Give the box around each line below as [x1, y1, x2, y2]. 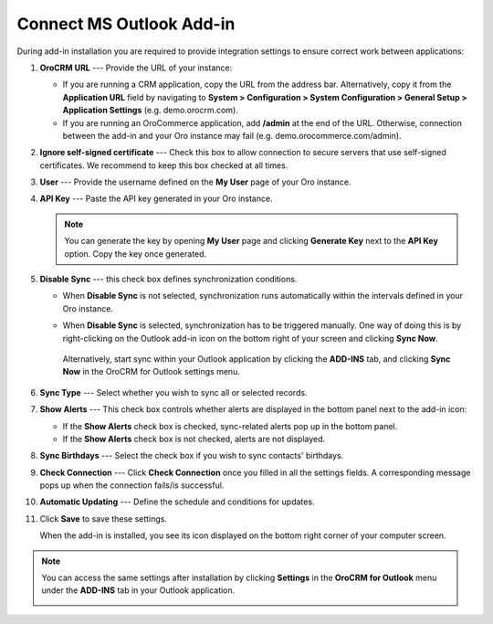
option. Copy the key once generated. [64, 248, 207, 259]
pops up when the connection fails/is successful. [39, 480, 225, 491]
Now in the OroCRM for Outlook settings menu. [62, 366, 241, 377]
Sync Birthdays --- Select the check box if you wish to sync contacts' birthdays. [39, 450, 344, 461]
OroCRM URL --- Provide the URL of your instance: [39, 62, 233, 73]
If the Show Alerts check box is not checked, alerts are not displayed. [62, 433, 326, 444]
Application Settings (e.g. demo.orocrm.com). [62, 105, 239, 116]
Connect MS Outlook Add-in [16, 14, 236, 34]
